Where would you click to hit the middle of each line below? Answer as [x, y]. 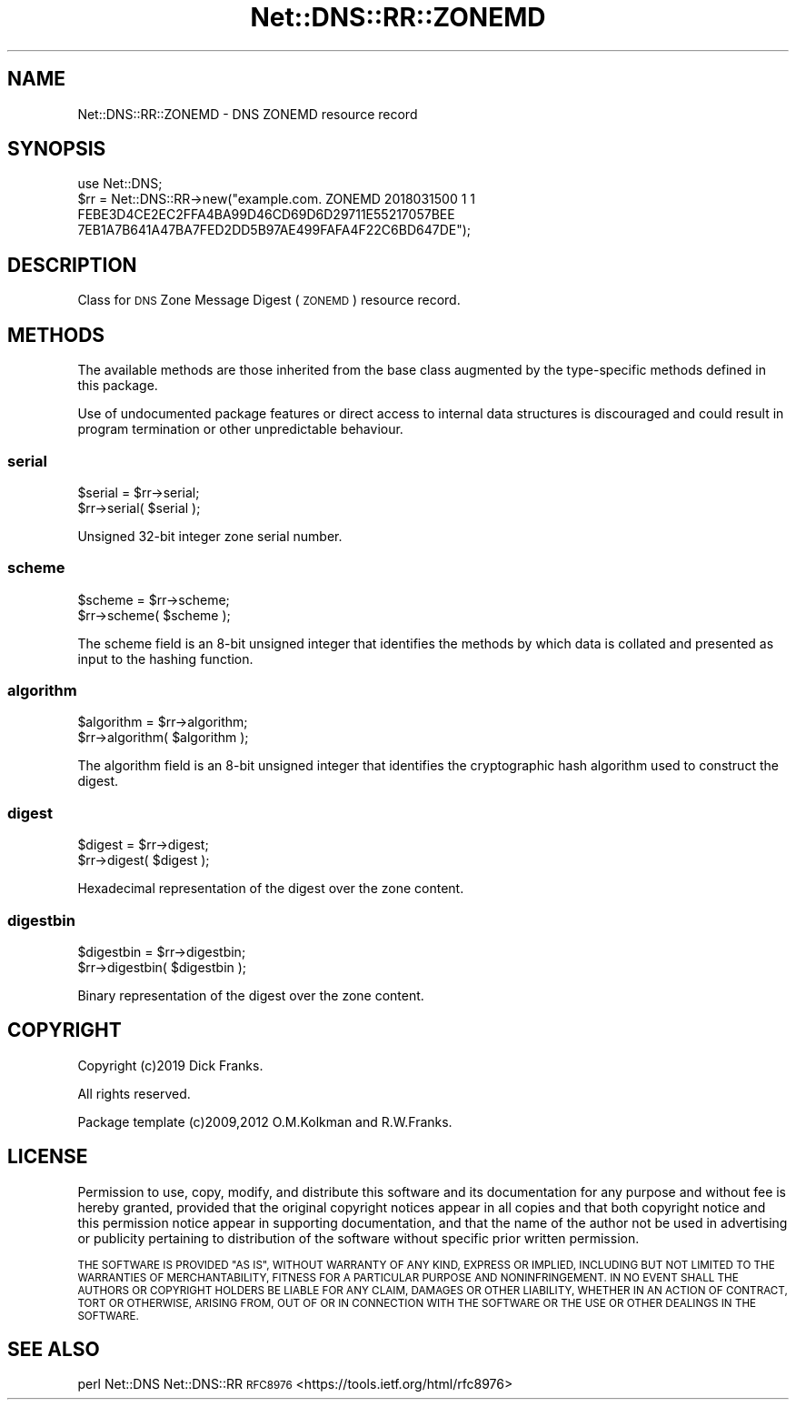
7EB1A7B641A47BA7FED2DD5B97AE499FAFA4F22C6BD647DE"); [274, 230]
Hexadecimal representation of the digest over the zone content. [271, 889]
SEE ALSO [54, 1349]
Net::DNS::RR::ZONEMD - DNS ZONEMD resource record [248, 114]
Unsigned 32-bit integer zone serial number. [210, 536]
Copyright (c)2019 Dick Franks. [170, 1065]
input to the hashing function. [165, 658]
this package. [118, 386]
